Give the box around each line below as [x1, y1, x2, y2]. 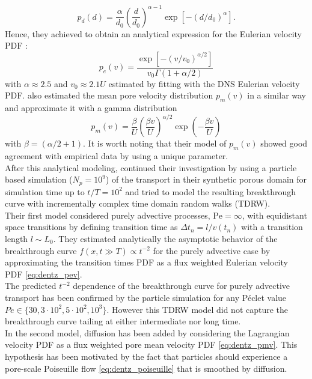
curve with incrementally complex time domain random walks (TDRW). [5, 197, 271, 210]
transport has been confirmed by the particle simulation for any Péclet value [5, 291, 287, 303]
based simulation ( [5, 173, 73, 186]
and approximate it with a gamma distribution [5, 102, 177, 114]
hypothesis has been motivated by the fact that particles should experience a [5, 350, 288, 362]
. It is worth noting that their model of [83, 137, 227, 150]
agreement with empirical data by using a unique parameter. [5, 150, 228, 162]
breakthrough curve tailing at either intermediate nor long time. [5, 315, 241, 327]
